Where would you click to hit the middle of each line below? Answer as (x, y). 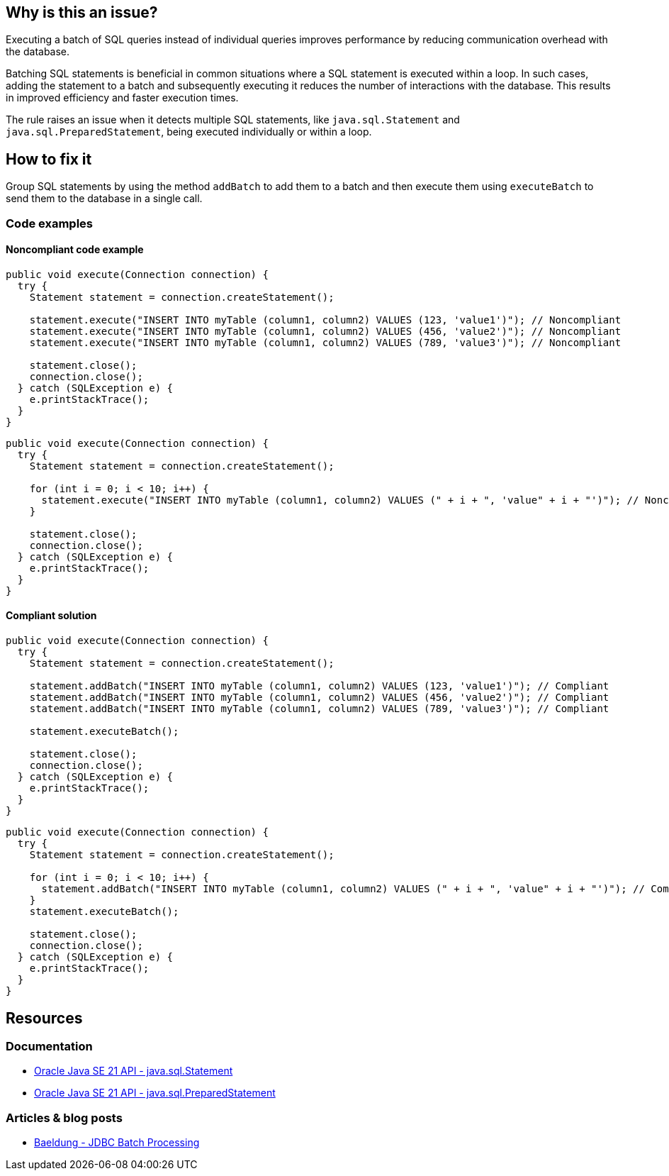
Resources (44, 1018)
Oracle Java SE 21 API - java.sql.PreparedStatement (155, 1093)
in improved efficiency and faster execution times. (122, 98)
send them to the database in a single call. (104, 199)
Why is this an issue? (82, 12)
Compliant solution (51, 616)
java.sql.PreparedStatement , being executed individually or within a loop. (189, 132)
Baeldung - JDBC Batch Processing (117, 1143)
